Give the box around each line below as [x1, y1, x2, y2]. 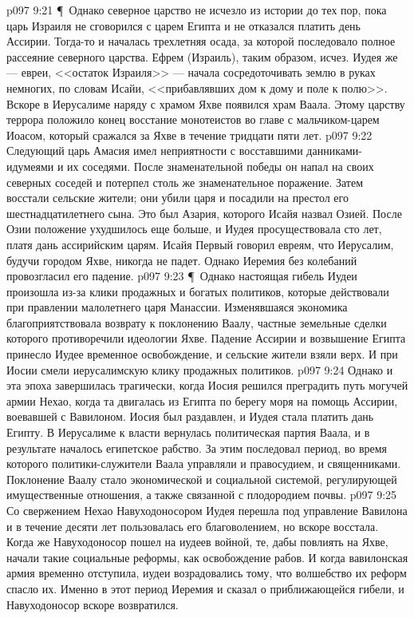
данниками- [306, 142, 362, 159]
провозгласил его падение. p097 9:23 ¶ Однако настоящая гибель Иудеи [6, 267, 357, 284]
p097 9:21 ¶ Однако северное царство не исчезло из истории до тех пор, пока [6, 2, 387, 18]
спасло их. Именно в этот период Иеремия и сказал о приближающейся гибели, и [6, 580, 404, 596]
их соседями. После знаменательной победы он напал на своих [67, 157, 374, 174]
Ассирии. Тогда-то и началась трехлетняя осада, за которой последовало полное [6, 33, 396, 50]
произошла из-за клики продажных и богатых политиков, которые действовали [6, 283, 389, 299]
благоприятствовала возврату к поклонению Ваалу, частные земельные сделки [6, 314, 387, 331]
